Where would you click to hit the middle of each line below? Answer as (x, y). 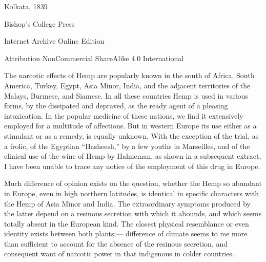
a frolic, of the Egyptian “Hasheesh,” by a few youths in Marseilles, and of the (127, 146)
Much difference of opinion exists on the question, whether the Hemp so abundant (133, 183)
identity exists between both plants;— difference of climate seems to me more (126, 233)
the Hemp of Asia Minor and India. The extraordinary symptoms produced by (127, 203)
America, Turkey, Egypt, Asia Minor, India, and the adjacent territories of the (127, 85)
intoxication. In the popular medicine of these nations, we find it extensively (124, 115)
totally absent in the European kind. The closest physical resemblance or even (127, 223)
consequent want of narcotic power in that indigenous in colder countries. (119, 254)
